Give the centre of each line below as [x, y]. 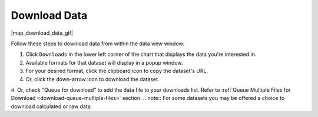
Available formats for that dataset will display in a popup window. [104, 62]
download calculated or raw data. [52, 106]
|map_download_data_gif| [42, 33]
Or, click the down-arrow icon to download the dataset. [92, 79]
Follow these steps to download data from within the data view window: [98, 44]
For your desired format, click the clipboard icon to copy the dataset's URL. [117, 71]
